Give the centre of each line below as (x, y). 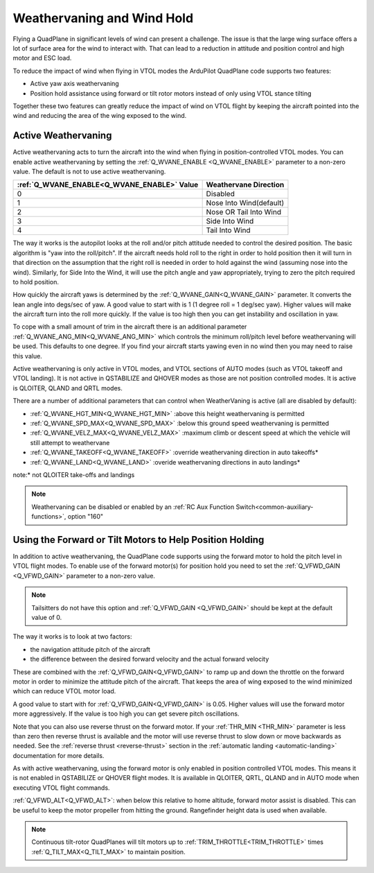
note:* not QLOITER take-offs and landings (74, 474)
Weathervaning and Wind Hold (103, 18)
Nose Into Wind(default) (245, 203)
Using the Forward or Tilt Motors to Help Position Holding (139, 540)
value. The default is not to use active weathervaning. (89, 171)
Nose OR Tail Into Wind (244, 212)
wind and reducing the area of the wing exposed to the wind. (100, 116)
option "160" (86, 517)
